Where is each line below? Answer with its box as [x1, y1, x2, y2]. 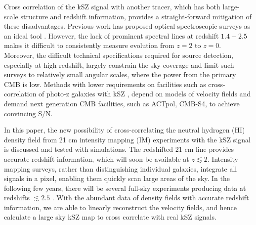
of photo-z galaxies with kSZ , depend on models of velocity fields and [39, 89, 251, 99]
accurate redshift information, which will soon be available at [4, 153, 189, 164]
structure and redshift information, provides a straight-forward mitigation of [20, 11, 252, 21]
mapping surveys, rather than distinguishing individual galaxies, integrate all [4, 163, 237, 174]
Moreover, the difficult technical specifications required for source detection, [4, 49, 234, 60]
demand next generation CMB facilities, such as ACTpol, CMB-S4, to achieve [4, 98, 240, 108]
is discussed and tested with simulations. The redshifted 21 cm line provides [4, 144, 234, 154]
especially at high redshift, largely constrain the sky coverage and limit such [4, 59, 234, 70]
